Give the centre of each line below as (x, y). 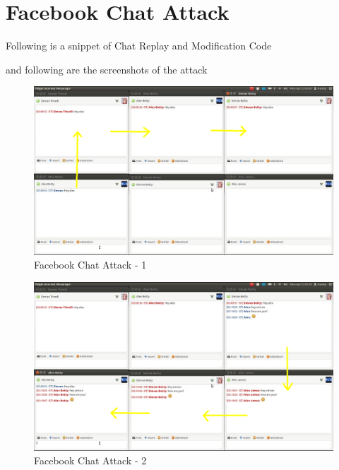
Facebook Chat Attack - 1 (90, 265)
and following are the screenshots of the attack (107, 69)
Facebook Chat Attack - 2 (90, 460)
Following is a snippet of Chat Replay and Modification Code (139, 46)
